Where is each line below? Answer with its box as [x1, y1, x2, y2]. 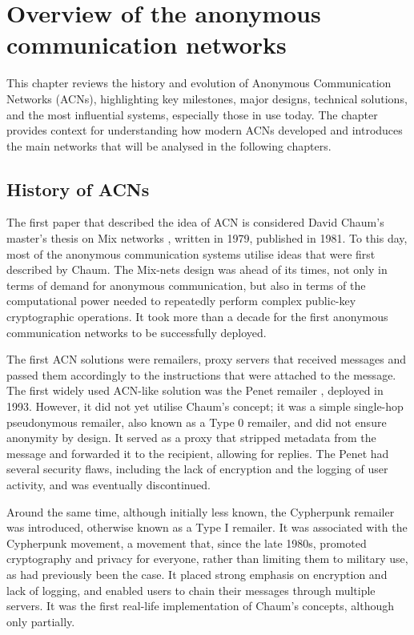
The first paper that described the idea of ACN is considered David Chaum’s [6, 214, 384, 231]
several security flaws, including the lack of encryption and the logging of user [6, 460, 388, 477]
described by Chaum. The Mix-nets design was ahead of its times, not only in [6, 261, 388, 278]
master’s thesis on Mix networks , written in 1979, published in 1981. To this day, [6, 230, 408, 247]
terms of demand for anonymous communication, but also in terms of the [6, 276, 366, 293]
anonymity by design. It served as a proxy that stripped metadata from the [6, 429, 376, 446]
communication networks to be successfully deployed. [6, 324, 267, 340]
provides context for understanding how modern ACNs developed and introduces [6, 122, 403, 139]
